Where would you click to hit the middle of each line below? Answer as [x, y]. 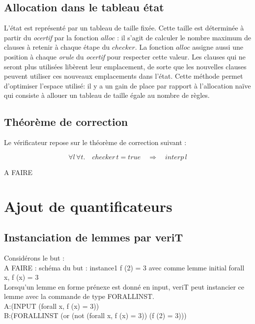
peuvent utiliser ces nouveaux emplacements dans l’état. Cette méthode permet [124, 76]
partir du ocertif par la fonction [51, 37]
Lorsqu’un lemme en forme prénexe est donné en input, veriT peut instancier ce [124, 286]
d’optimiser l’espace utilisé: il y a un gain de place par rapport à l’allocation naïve [127, 85]
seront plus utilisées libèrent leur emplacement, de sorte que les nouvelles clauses [125, 66]
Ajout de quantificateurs [88, 206]
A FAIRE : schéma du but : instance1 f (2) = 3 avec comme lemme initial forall [124, 267]
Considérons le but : [34, 257]
